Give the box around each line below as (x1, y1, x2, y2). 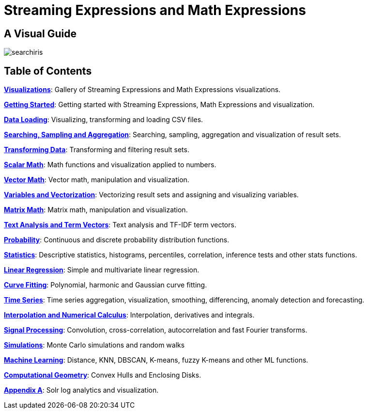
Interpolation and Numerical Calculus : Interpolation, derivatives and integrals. (4, 311, 255, 319)
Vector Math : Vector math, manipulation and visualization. (4, 175, 189, 184)
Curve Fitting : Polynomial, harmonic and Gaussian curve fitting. (4, 281, 207, 289)
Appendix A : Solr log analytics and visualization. (4, 386, 159, 395)
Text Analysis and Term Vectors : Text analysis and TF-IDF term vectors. (4, 221, 236, 229)
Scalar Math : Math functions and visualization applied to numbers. (4, 160, 216, 169)
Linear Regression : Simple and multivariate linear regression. (4, 266, 199, 274)
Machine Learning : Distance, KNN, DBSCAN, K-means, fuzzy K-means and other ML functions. (4, 356, 308, 365)
